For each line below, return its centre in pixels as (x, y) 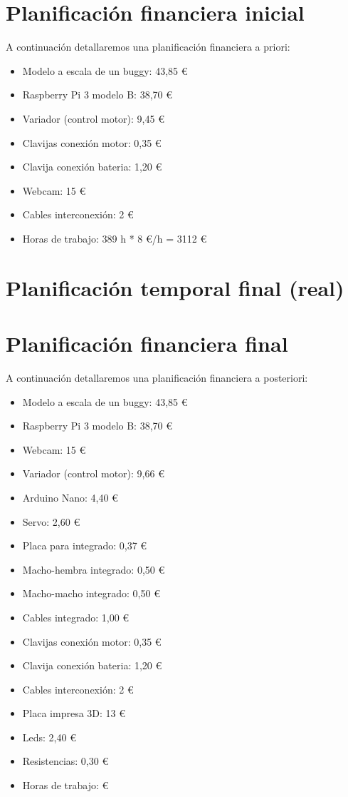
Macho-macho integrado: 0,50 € (91, 593)
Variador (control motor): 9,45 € (93, 118)
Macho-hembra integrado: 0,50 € (94, 569)
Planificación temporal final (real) (175, 287)
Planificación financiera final (147, 344)
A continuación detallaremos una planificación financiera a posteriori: (157, 377)
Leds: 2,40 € (49, 737)
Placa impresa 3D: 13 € (74, 713)
